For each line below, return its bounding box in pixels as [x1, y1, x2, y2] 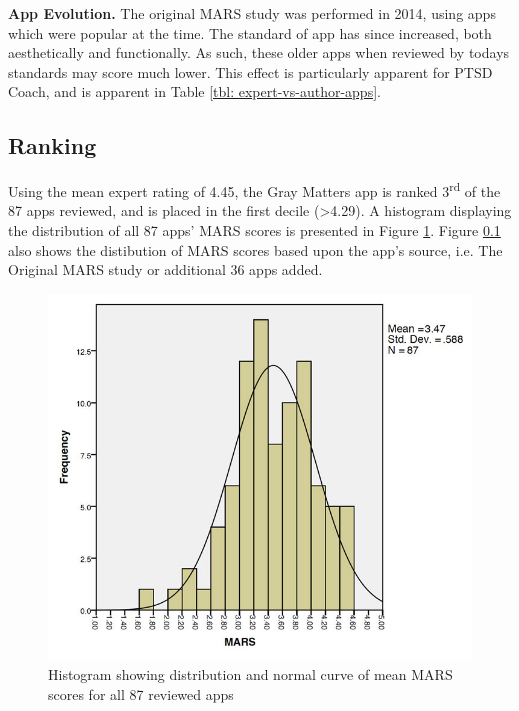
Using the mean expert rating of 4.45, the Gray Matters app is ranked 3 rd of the [8, 178, 501, 201]
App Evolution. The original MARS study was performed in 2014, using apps [8, 3, 496, 23]
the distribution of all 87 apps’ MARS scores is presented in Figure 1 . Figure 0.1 [8, 220, 501, 241]
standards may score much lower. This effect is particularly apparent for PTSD [8, 61, 493, 82]
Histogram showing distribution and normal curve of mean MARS [48, 664, 453, 685]
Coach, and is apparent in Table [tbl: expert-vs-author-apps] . [8, 81, 381, 102]
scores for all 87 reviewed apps [48, 683, 234, 704]
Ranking [8, 130, 97, 161]
